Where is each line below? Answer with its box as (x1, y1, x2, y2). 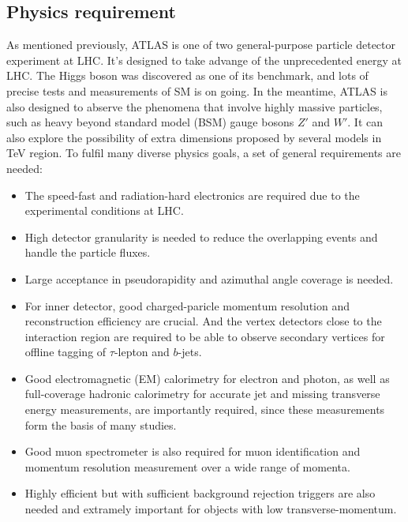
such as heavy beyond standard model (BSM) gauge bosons (6, 114, 294, 130)
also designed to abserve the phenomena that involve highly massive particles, (6, 98, 383, 115)
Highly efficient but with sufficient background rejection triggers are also (24, 485, 376, 501)
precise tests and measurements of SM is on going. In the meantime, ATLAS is (6, 82, 387, 99)
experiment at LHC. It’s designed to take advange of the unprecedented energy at (6, 51, 402, 68)
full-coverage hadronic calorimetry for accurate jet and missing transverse (24, 385, 380, 402)
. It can (347, 114, 384, 130)
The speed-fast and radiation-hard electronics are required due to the (24, 186, 360, 203)
